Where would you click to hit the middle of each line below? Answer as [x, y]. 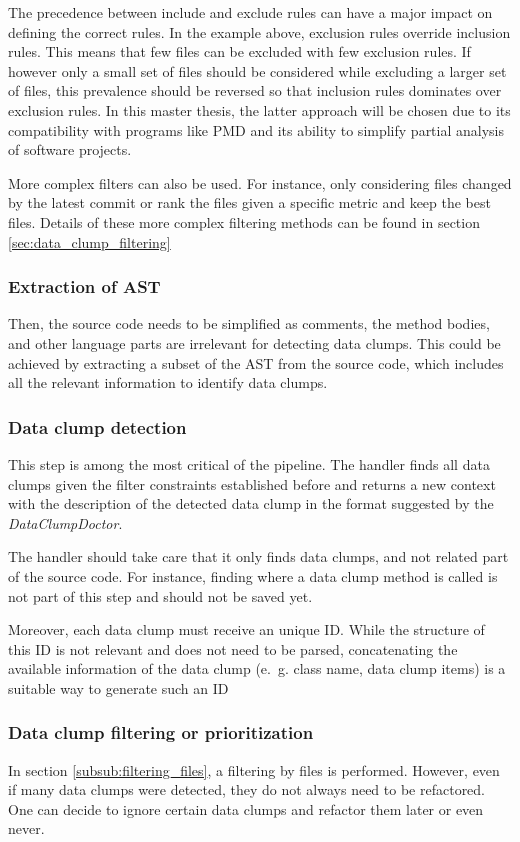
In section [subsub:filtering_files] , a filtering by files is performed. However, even [254, 769]
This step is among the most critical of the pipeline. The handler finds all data [249, 463]
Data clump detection [97, 426]
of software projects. [70, 149]
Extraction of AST [84, 286]
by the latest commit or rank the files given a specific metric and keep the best [249, 202]
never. [26, 828]
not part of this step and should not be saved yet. [160, 595]
